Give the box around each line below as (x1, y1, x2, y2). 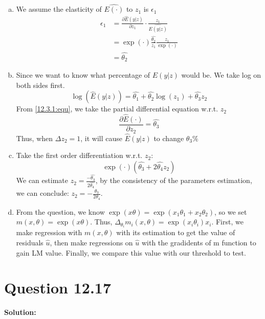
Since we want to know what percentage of (16, 69, 150, 80)
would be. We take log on (181, 69, 261, 80)
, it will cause (80, 132, 122, 143)
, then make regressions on (50, 237, 133, 247)
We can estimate (16, 175, 68, 186)
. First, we (211, 216, 244, 227)
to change (153, 132, 184, 143)
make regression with (16, 227, 82, 238)
